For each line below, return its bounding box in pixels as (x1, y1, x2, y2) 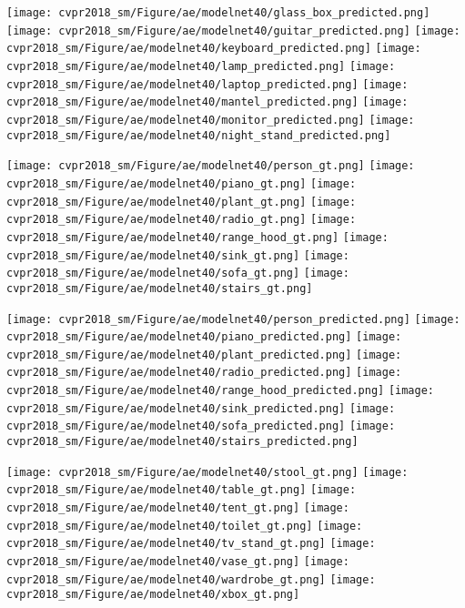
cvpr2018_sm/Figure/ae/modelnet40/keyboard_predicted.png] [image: (6, 42, 421, 56)
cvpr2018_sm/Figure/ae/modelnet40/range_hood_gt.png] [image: (6, 230, 389, 244)
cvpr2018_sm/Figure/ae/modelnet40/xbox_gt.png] (6, 588, 300, 602)
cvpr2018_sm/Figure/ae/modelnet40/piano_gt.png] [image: (6, 177, 357, 190)
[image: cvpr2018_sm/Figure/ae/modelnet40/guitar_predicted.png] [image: (6, 24, 460, 37)
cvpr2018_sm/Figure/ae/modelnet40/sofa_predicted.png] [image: (6, 420, 396, 433)
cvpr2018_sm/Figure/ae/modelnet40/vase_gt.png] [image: (6, 555, 349, 569)
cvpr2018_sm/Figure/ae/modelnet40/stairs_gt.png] (6, 281, 313, 295)
